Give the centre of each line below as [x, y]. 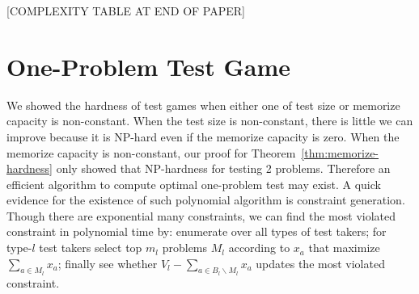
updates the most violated [320, 263]
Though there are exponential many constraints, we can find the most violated [201, 215]
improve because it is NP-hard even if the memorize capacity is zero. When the [203, 136]
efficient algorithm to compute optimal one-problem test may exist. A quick [194, 184]
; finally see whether [108, 263]
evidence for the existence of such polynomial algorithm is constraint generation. [206, 200]
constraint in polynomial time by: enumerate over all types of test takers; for [197, 231]
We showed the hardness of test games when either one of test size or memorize [203, 105]
